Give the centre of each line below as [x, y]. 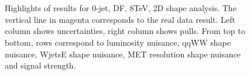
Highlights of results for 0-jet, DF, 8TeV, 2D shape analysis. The [121, 8]
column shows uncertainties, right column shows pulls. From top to [125, 31]
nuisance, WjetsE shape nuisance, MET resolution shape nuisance [123, 54]
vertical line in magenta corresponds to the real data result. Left [120, 19]
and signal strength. [40, 65]
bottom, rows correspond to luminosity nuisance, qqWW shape [118, 42]
